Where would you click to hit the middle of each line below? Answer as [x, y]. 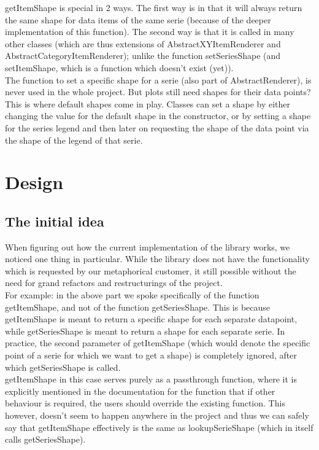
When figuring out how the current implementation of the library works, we [148, 246]
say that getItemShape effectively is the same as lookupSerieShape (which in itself [159, 427]
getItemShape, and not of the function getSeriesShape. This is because [138, 307]
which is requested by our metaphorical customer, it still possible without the [151, 270]
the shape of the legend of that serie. [74, 140]
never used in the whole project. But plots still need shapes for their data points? [158, 92]
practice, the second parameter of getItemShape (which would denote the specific [158, 343]
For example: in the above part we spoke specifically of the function [132, 295]
